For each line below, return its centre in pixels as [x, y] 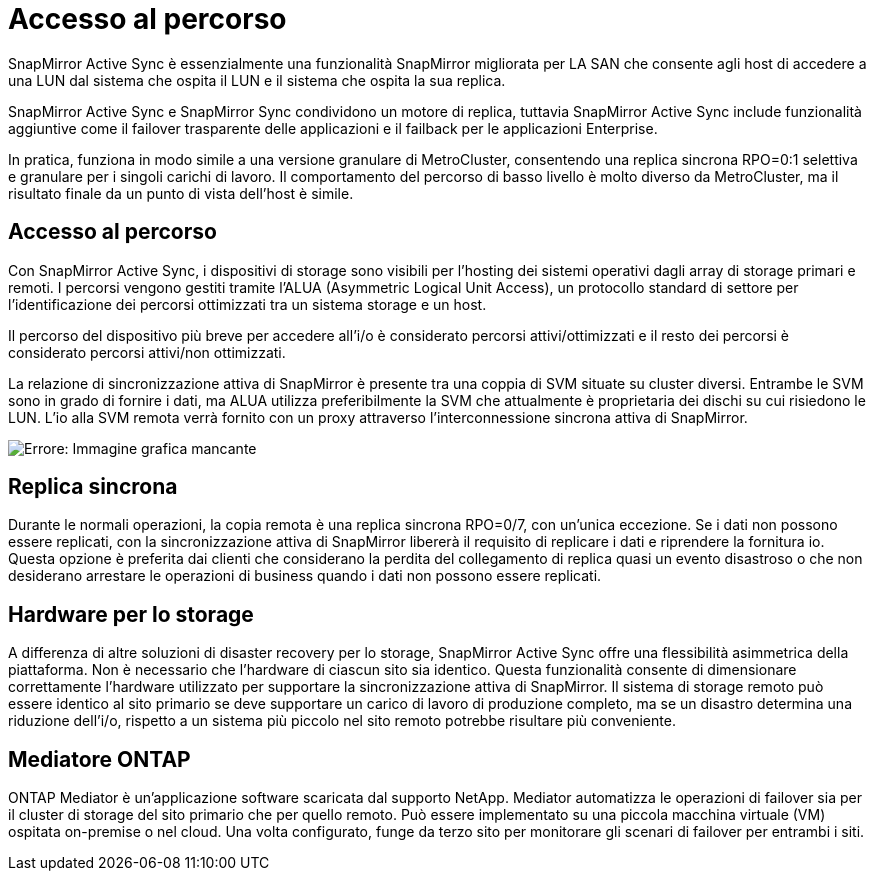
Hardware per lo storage [131, 614]
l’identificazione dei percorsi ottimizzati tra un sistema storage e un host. [247, 304]
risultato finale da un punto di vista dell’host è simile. [181, 193]
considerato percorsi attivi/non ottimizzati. [147, 352]
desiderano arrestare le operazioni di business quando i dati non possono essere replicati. [305, 576]
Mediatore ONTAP [99, 759]
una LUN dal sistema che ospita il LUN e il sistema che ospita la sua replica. [257, 80]
